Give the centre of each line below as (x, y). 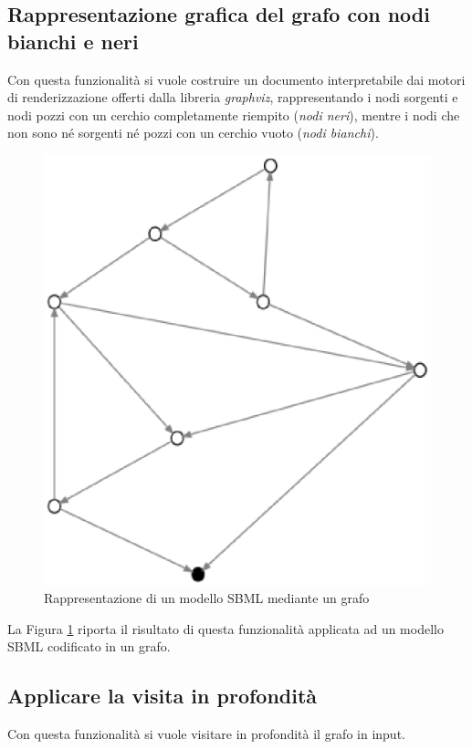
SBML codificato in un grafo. (89, 646)
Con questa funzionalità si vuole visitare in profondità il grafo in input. (206, 734)
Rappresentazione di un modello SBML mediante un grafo (207, 598)
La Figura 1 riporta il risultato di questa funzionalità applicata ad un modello (226, 628)
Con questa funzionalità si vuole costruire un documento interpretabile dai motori (236, 79)
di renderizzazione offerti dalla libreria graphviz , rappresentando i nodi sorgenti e (233, 97)
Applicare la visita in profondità (163, 696)
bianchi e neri (73, 41)
